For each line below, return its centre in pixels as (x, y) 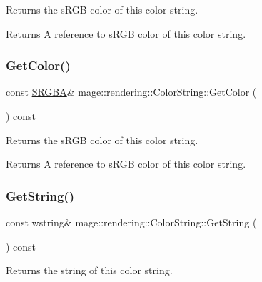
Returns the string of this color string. (89, 270)
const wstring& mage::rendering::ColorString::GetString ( (131, 222)
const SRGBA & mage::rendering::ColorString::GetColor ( (131, 92)
